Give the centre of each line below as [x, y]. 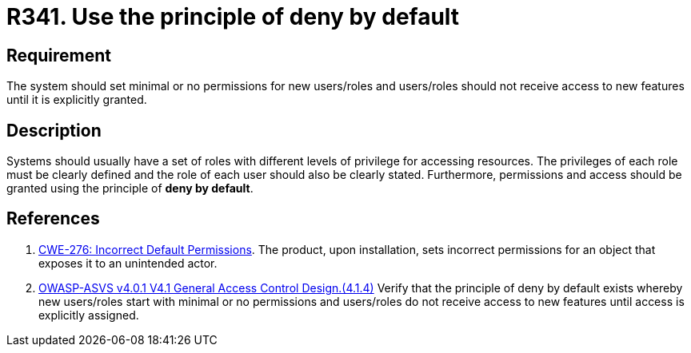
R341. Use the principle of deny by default [233, 17]
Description [54, 130]
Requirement [59, 55]
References [53, 219]
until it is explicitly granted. [77, 100]
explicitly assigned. [89, 315]
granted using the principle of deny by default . [130, 188]
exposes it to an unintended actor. [128, 263]
